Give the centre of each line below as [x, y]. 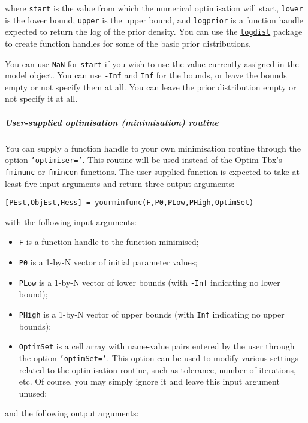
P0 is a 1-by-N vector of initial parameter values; [108, 262]
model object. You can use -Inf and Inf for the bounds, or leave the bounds [146, 75]
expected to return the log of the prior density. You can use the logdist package [154, 31]
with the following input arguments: [71, 221]
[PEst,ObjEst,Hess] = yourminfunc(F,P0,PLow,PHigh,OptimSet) [129, 203]
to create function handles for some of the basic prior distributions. [128, 43]
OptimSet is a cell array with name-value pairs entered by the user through [157, 346]
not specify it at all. [41, 99]
